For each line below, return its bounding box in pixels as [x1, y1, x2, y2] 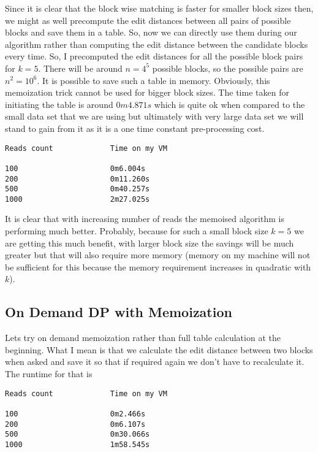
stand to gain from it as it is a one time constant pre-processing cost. [5, 121, 265, 134]
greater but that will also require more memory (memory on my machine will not [5, 248, 311, 261]
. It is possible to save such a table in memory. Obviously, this [37, 74, 270, 86]
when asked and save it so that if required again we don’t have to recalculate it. [5, 355, 305, 368]
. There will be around [38, 61, 123, 74]
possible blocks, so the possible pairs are [152, 61, 303, 74]
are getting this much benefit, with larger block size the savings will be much [5, 236, 294, 249]
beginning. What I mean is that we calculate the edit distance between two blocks [5, 343, 313, 356]
